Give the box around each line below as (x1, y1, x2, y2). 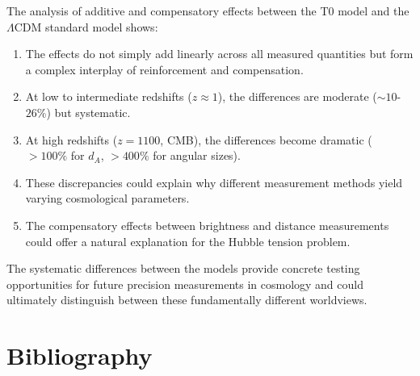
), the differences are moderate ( (217, 88, 377, 105)
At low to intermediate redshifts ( (25, 88, 192, 105)
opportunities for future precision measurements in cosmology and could (6, 275, 363, 292)
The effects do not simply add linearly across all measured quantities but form (25, 45, 414, 62)
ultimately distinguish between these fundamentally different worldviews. (6, 291, 367, 308)
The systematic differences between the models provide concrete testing (6, 260, 360, 277)
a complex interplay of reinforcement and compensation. (25, 61, 304, 77)
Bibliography (6, 339, 153, 372)
